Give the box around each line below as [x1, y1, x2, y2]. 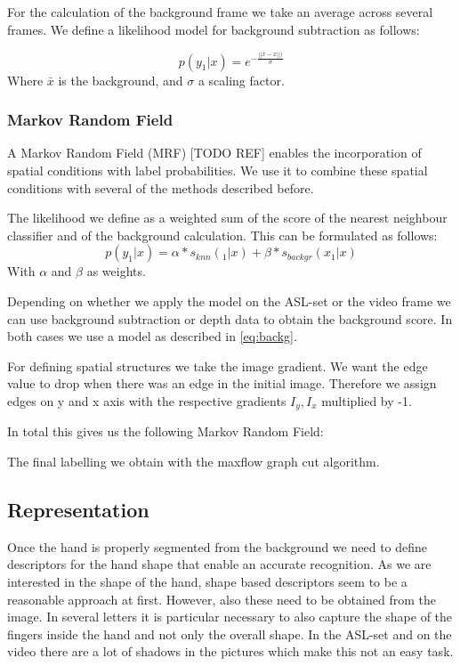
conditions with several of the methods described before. [7, 178, 314, 197]
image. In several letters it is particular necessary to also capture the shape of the [7, 607, 453, 626]
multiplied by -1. [321, 391, 412, 410]
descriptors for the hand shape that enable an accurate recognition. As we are [7, 555, 432, 573]
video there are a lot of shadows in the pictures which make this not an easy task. [7, 642, 454, 661]
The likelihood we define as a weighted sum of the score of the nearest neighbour [7, 208, 448, 227]
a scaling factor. [198, 70, 285, 89]
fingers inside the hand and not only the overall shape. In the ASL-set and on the [7, 624, 452, 643]
